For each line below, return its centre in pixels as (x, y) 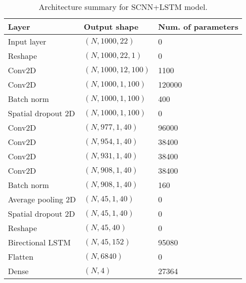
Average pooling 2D (42, 199)
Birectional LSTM (39, 242)
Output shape (111, 26)
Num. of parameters (198, 26)
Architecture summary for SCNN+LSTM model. (123, 7)
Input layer (27, 41)
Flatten (21, 257)
